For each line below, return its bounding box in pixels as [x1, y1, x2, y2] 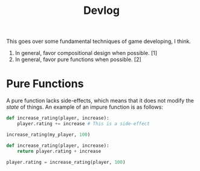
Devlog [83, 4, 120, 18]
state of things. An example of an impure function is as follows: [6, 103, 163, 111]
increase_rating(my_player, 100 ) [6, 131, 91, 138]
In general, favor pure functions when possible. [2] [15, 56, 142, 63]
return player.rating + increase [17, 148, 102, 154]
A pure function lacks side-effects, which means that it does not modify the [6, 97, 195, 105]
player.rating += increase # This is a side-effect [17, 121, 150, 127]
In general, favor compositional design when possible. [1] [15, 50, 158, 57]
